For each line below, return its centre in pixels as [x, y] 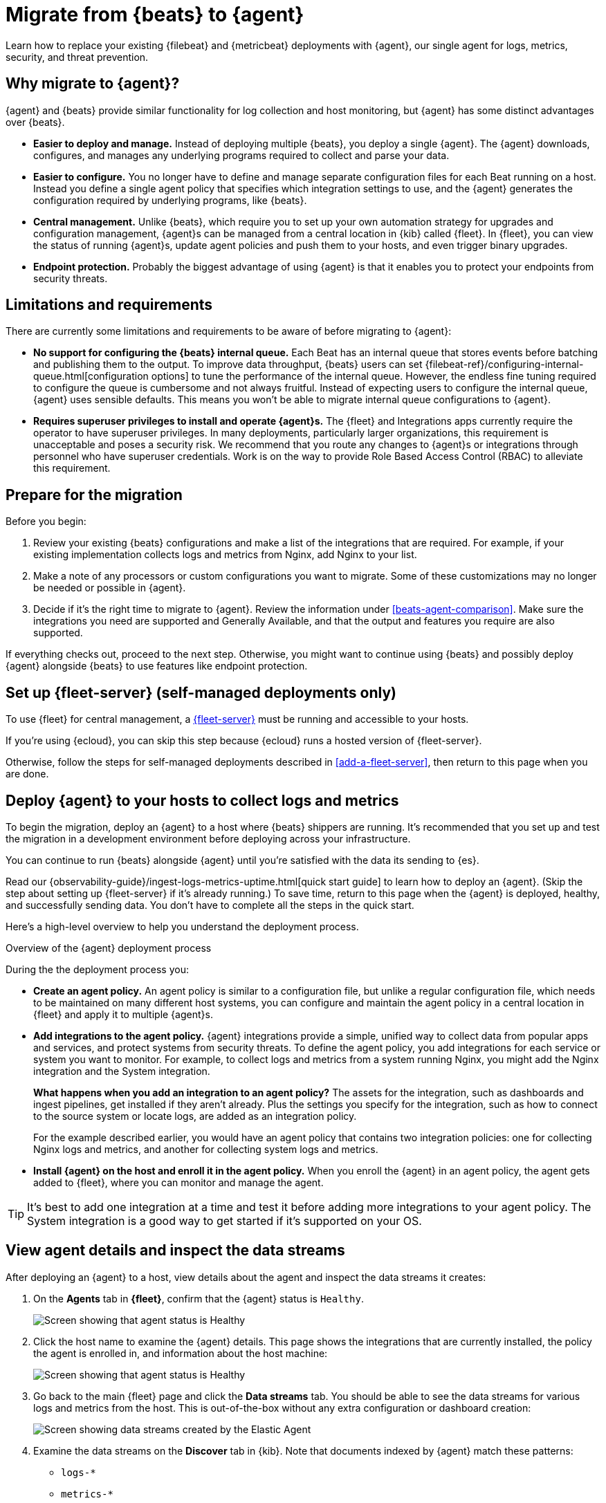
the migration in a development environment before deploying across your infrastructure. [208, 838]
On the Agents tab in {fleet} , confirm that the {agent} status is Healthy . [199, 1298]
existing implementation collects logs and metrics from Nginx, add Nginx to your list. [225, 555]
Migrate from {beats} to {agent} [155, 15]
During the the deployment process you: [97, 969]
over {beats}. [35, 122]
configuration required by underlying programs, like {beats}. [170, 200]
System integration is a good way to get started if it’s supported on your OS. [224, 1220]
